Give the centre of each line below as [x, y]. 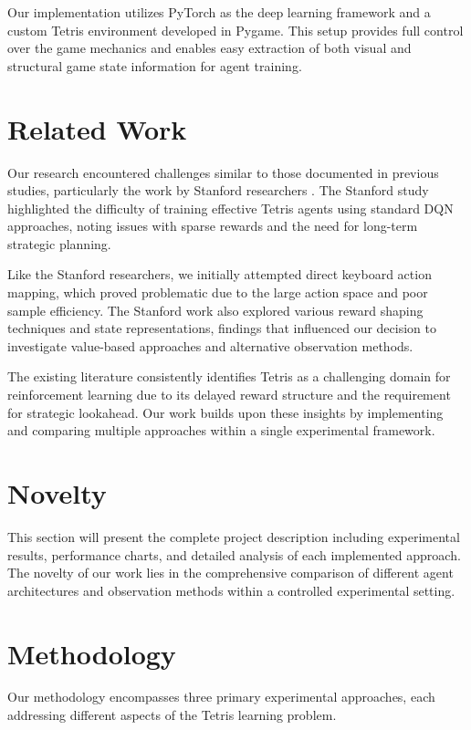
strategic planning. [59, 243]
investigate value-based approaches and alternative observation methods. [210, 345]
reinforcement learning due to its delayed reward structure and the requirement [229, 395]
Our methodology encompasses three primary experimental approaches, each [221, 697]
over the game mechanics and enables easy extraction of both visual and [209, 48]
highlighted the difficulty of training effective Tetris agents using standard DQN [230, 208]
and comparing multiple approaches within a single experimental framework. [221, 430]
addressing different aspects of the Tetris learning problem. [172, 715]
